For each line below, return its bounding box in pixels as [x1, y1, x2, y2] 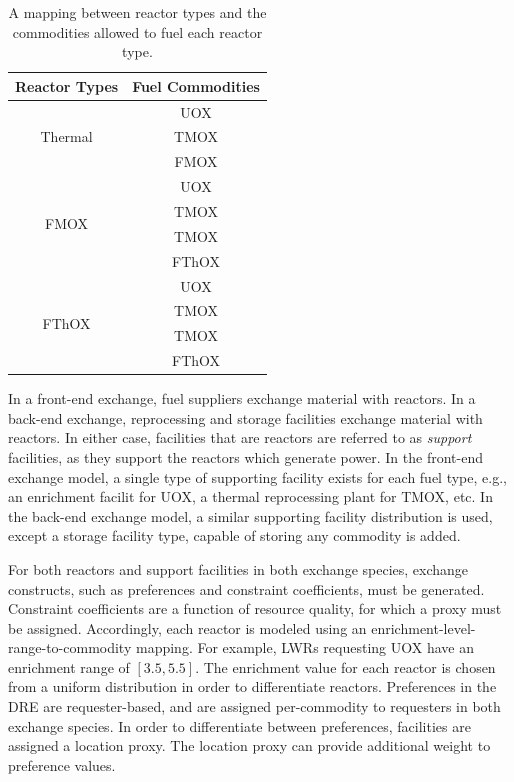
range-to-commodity [8, 637, 132, 658]
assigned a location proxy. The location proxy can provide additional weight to [8, 735, 491, 756]
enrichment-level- [371, 617, 476, 638]
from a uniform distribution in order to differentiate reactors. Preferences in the [8, 676, 497, 697]
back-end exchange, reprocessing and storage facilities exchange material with [8, 407, 483, 428]
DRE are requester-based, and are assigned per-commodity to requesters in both [8, 696, 501, 717]
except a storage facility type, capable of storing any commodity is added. [8, 525, 461, 546]
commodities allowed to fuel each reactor [12, 21, 263, 42]
